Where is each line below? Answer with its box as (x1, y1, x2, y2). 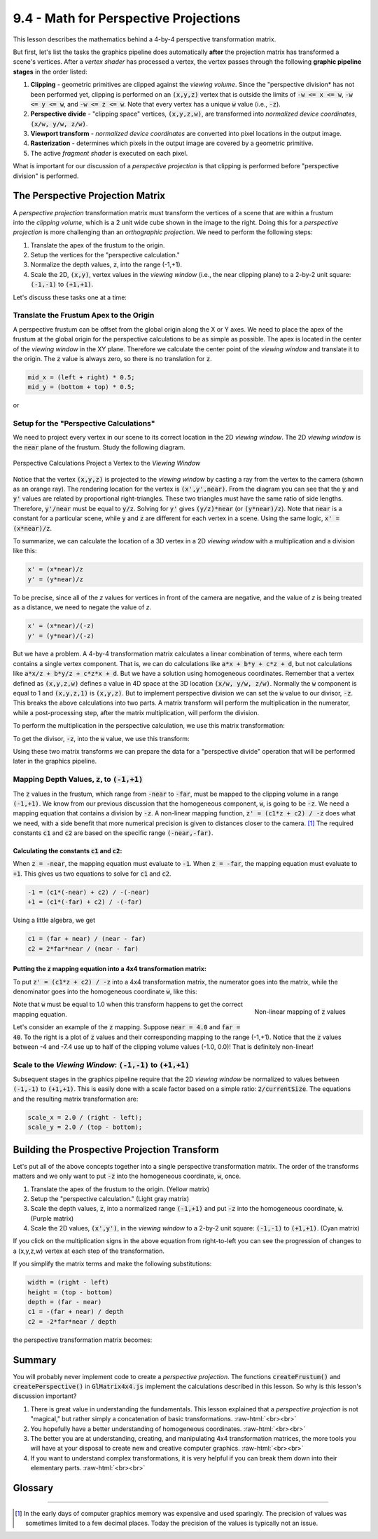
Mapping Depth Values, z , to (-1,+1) (13, 775, 143, 785)
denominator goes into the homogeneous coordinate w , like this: (13, 987, 197, 996)
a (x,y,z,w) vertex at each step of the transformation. (13, 1247, 164, 1255)
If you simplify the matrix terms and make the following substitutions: (13, 1259, 212, 1268)
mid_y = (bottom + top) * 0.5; (27, 383, 136, 391)
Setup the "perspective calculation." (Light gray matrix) (30, 1194, 190, 1202)
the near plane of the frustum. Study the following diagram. (13, 442, 185, 452)
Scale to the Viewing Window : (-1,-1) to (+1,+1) (13, 1059, 190, 1069)
